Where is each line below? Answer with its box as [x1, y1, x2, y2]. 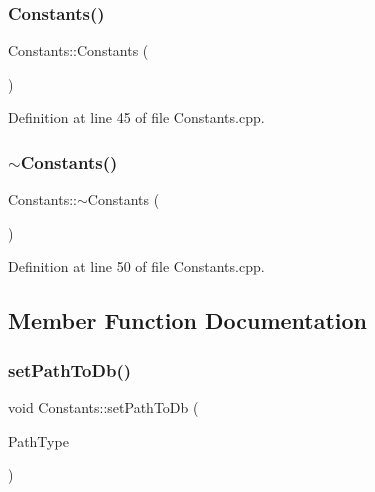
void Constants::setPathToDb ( [8, 397, 199, 417]
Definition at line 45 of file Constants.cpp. [8, 107, 265, 128]
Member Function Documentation [8, 305, 368, 336]
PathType [8, 430, 69, 451]
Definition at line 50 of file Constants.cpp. [8, 256, 265, 277]
